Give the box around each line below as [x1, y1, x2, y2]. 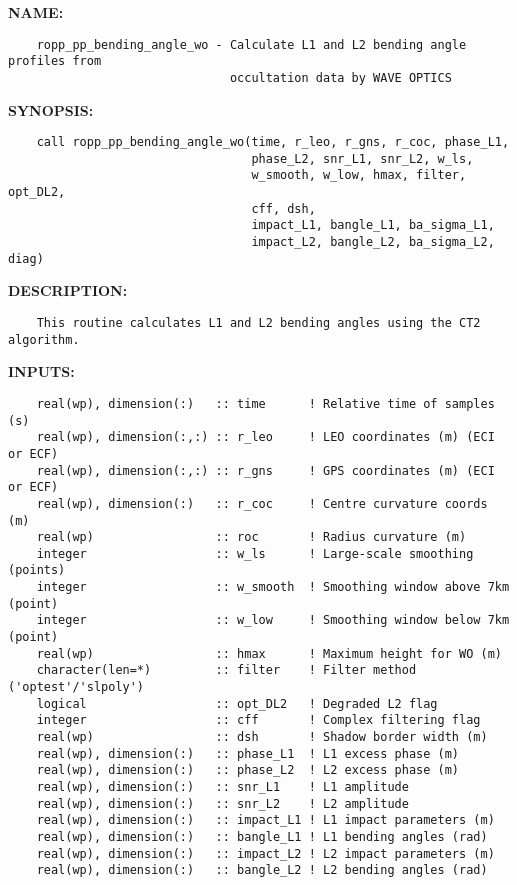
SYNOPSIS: [8, 99, 94, 120]
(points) [8, 563, 66, 578]
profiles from [8, 54, 102, 69]
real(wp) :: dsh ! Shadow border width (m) [36, 730, 488, 745]
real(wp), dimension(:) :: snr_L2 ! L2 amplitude [36, 796, 409, 811]
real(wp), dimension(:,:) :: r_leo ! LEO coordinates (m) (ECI [36, 430, 495, 445]
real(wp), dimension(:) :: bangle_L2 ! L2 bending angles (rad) [36, 863, 488, 878]
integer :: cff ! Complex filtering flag [36, 713, 481, 728]
